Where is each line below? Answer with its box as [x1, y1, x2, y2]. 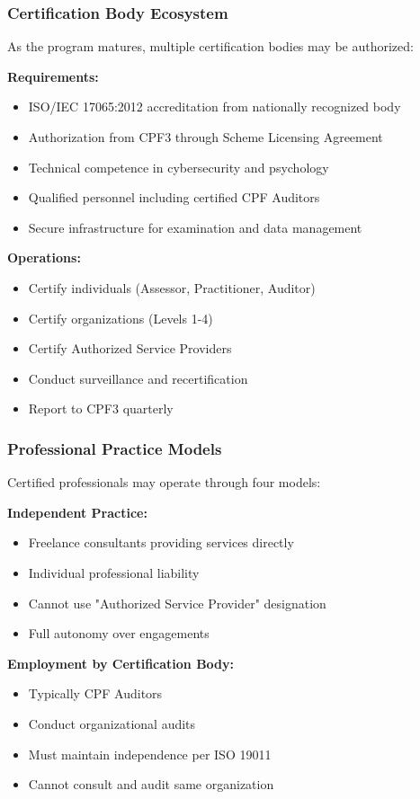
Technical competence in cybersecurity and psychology [28, 157, 329, 176]
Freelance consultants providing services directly [28, 533, 294, 552]
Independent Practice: [7, 502, 147, 521]
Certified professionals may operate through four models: [7, 473, 321, 492]
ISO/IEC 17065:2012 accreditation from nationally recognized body [28, 97, 401, 116]
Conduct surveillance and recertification [28, 368, 248, 387]
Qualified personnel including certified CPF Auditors [28, 188, 320, 207]
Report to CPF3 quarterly [28, 399, 174, 418]
